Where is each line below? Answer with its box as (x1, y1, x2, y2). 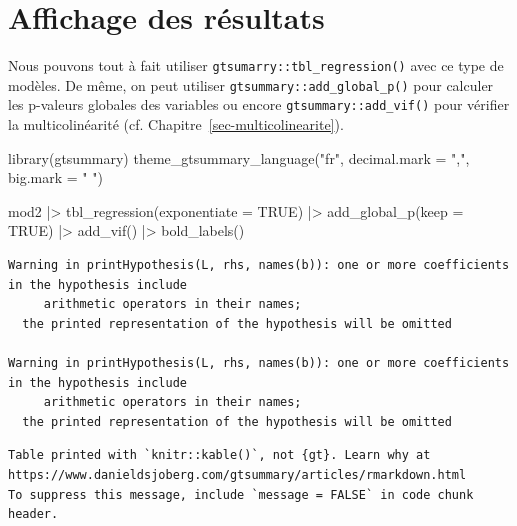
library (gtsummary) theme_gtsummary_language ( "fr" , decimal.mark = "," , (8, 147, 470, 168)
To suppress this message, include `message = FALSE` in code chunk (8, 487, 474, 502)
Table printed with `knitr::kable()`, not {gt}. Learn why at (8, 448, 431, 463)
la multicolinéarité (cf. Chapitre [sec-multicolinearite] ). (8, 114, 344, 135)
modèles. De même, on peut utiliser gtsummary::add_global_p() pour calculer (8, 74, 494, 95)
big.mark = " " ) (8, 167, 103, 188)
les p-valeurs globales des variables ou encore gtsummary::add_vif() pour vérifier (8, 94, 510, 115)
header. (8, 507, 59, 522)
